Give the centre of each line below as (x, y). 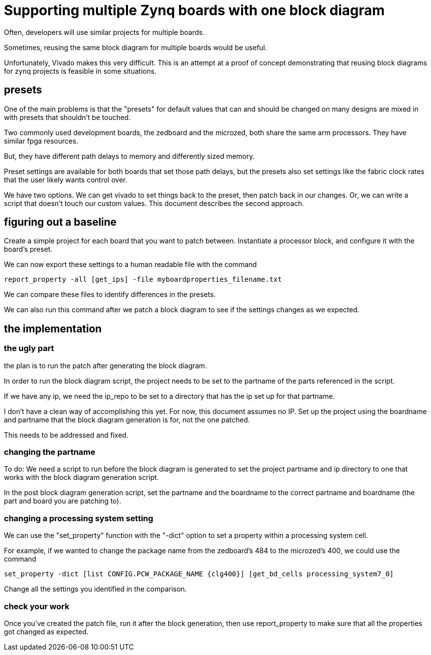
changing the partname (50, 452)
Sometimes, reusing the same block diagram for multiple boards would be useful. (136, 47)
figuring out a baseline (60, 222)
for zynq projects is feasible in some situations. (80, 71)
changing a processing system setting (79, 518)
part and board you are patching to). (63, 501)
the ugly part (29, 348)
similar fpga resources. (41, 141)
